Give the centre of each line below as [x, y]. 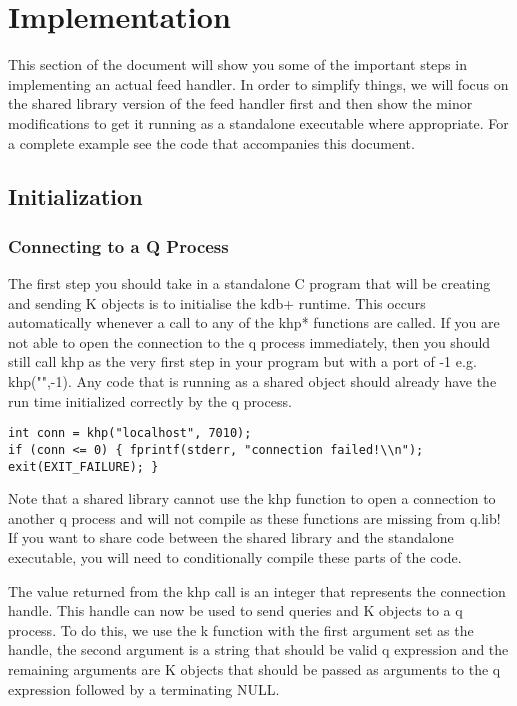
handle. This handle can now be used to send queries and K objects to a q [235, 610]
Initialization [75, 196]
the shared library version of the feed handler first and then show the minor [240, 103]
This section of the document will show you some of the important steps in [237, 64]
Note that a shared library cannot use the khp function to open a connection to [252, 498]
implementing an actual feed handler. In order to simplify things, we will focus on [258, 83]
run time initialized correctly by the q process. [150, 400]
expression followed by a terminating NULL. [144, 688]
